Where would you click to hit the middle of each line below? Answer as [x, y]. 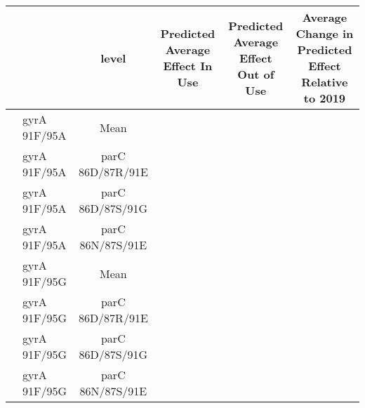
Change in [325, 33]
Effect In [188, 66]
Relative [325, 82]
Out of [256, 74]
